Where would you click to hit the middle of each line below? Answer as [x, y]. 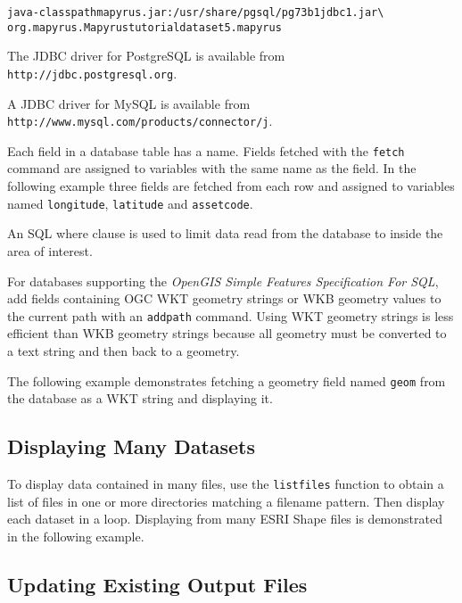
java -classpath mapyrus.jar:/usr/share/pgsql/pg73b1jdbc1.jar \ [196, 12]
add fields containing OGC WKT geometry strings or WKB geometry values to [224, 298]
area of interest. [50, 250]
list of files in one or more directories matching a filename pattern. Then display [226, 501]
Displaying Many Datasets [132, 446]
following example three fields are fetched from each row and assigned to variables [231, 186]
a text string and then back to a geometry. [124, 350]
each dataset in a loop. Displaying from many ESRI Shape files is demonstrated [225, 519]
